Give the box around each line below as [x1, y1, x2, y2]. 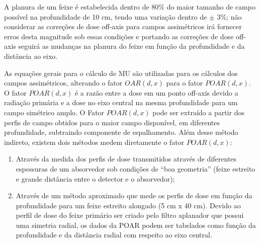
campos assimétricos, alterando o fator [4, 77, 123, 88]
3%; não [217, 11, 242, 22]
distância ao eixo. [4, 50, 58, 61]
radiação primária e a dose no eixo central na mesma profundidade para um [4, 97, 238, 108]
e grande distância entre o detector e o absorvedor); [16, 173, 175, 184]
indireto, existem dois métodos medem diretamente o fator [4, 136, 185, 147]
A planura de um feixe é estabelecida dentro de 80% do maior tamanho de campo [4, 2, 255, 12]
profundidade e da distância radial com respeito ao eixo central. [16, 229, 212, 240]
